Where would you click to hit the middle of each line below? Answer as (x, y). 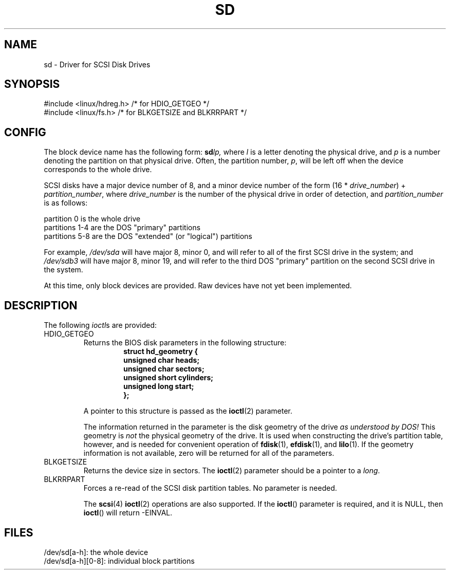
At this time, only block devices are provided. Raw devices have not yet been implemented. (198, 286)
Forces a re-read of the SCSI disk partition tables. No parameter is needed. (210, 488)
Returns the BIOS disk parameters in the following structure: (185, 343)
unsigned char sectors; (164, 369)
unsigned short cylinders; (168, 378)
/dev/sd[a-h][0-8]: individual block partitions (119, 561)
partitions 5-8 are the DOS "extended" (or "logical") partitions (148, 236)
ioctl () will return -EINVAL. (128, 513)
